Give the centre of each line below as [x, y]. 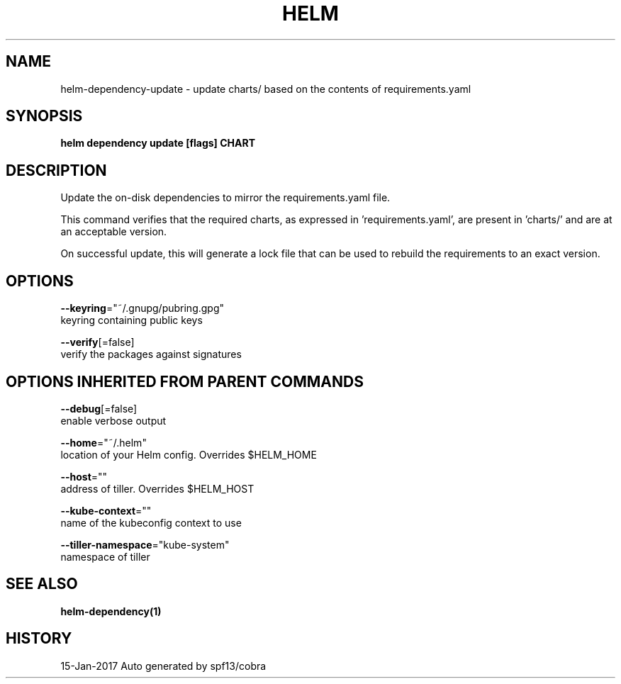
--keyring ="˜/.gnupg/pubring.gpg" [142, 308]
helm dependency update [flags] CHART [158, 143]
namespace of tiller [105, 556]
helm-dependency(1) [111, 611]
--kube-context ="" [106, 510]
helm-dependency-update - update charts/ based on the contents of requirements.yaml [266, 89]
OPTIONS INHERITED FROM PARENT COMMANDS [185, 381]
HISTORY [39, 639]
